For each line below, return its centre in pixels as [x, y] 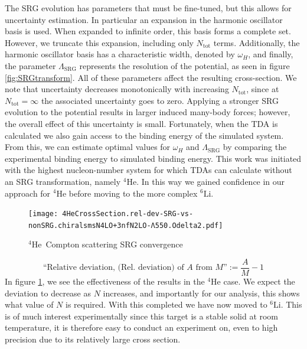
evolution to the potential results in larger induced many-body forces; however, [148, 112]
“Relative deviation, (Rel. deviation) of [113, 268]
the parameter [30, 65]
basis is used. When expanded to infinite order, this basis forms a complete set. [148, 31]
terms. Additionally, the [257, 42]
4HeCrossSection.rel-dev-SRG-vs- [128, 214]
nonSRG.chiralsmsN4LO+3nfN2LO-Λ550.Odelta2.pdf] [126, 225]
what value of [29, 304]
